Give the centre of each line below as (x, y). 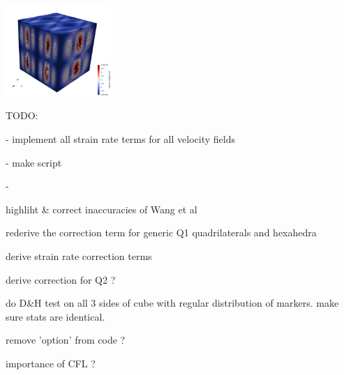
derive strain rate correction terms (79, 255)
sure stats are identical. (55, 316)
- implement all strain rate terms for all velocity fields (120, 138)
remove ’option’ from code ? (66, 340)
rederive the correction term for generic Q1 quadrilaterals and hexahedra (161, 232)
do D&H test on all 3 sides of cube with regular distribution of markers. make (172, 303)
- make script (34, 162)
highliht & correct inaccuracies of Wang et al (102, 209)
